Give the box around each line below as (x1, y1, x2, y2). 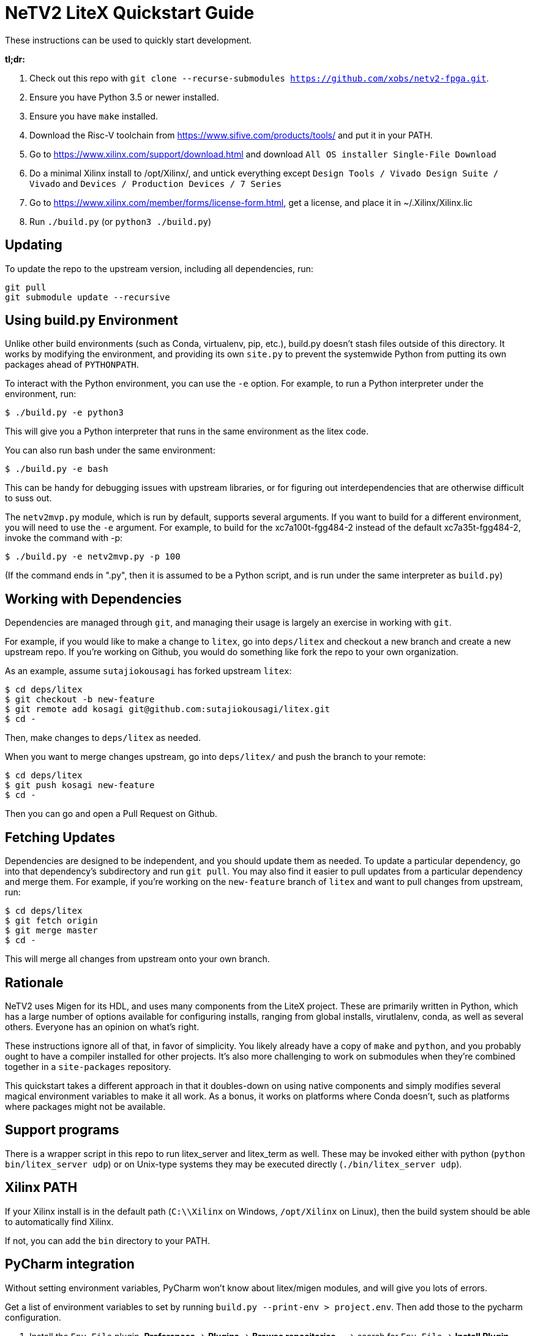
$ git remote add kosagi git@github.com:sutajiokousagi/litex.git (5, 704, 331, 715)
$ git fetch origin (5, 916, 98, 926)
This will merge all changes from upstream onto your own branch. (5, 954, 270, 965)
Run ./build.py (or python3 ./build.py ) (29, 216, 212, 227)
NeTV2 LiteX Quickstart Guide (5, 2, 255, 23)
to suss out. (5, 493, 52, 504)
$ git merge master (5, 925, 98, 936)
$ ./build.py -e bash (5, 464, 108, 474)
